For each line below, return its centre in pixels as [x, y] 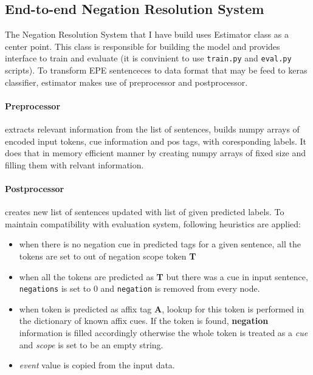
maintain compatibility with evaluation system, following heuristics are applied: [153, 223]
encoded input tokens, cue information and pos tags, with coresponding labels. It [156, 141]
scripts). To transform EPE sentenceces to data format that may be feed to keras [156, 70]
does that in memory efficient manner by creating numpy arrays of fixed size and [156, 153]
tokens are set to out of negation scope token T [108, 256]
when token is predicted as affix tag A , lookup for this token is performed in [162, 308]
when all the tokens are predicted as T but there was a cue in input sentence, [163, 276]
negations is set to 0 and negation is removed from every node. [139, 288]
